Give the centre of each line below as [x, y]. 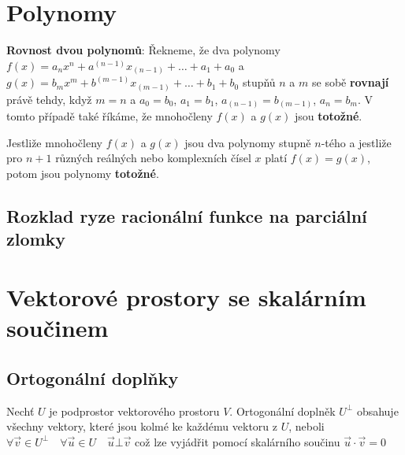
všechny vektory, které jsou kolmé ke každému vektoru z [142, 426]
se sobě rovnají [350, 82]
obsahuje [377, 411]
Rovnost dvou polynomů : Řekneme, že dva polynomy [143, 50]
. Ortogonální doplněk [282, 411]
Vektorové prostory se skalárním [186, 297]
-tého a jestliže [356, 142]
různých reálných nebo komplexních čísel [153, 158]
